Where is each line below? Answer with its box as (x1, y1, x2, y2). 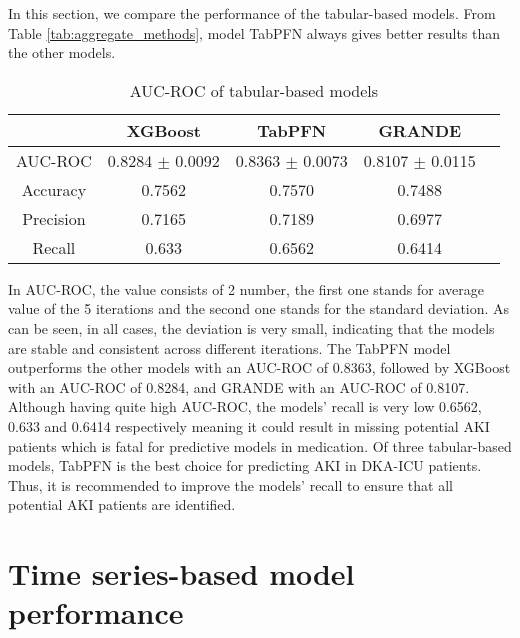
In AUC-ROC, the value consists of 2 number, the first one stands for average (8, 278, 484, 299)
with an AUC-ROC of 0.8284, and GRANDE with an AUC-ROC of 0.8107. (8, 376, 470, 397)
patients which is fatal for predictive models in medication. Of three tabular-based (8, 435, 512, 456)
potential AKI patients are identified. (8, 494, 236, 515)
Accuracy (21, 177, 87, 201)
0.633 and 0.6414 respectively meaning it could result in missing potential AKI (8, 415, 490, 436)
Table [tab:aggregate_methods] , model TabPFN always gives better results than (8, 22, 501, 43)
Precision (22, 206, 86, 230)
